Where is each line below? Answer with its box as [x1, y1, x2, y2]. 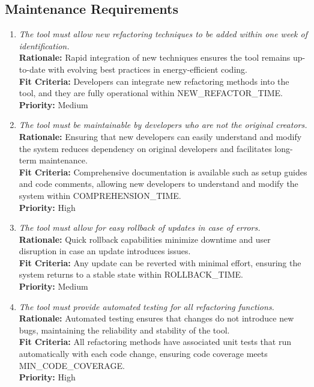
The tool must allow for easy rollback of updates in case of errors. [19, 221, 261, 234]
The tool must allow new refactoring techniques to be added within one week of [19, 28, 307, 40]
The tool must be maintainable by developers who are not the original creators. [19, 118, 307, 131]
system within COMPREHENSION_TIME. [19, 189, 181, 201]
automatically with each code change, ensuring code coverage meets [19, 347, 268, 360]
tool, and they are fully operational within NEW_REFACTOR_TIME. [19, 87, 283, 99]
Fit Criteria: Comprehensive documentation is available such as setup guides [19, 165, 307, 178]
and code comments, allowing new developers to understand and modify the [19, 177, 298, 190]
